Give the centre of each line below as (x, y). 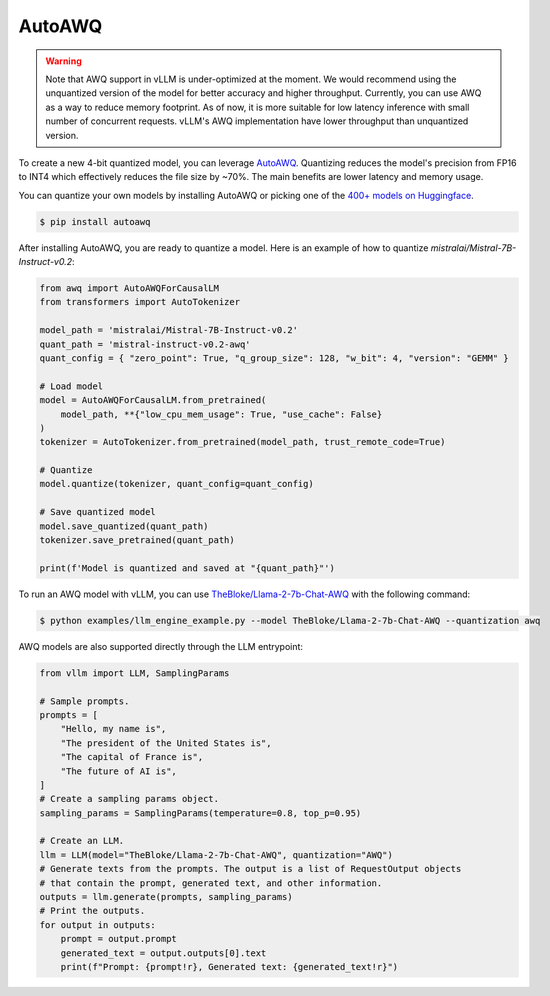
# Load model (71, 386)
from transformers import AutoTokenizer (139, 302)
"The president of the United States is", (166, 743)
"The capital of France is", (132, 757)
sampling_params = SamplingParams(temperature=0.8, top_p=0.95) (200, 813)
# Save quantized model (98, 512)
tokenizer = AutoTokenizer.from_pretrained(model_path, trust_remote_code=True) (242, 442)
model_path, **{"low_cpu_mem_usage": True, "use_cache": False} (221, 414)
